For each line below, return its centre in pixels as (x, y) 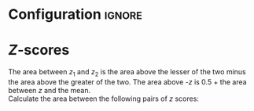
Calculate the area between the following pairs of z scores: (103, 98)
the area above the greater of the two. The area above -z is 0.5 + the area (127, 82)
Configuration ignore (75, 14)
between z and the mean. (50, 90)
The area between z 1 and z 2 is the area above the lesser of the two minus (127, 73)
